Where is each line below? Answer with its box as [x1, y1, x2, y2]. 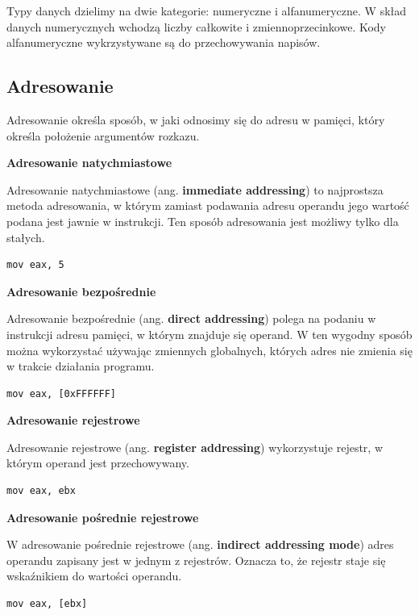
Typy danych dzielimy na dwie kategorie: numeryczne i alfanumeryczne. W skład [6, 2, 407, 19]
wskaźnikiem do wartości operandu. [6, 567, 182, 584]
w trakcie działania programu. [6, 358, 155, 374]
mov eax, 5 [6, 259, 64, 271]
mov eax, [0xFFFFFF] [6, 387, 117, 400]
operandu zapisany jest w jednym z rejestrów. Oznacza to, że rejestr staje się [6, 551, 386, 568]
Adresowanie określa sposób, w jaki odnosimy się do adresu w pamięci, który [6, 111, 385, 128]
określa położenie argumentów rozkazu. [6, 127, 200, 144]
